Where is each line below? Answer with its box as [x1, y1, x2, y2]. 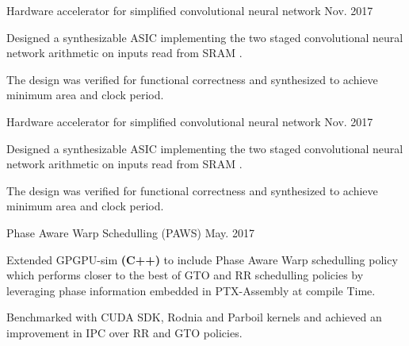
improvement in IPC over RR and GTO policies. [6, 324, 243, 340]
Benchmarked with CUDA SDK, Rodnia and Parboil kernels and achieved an [6, 309, 382, 325]
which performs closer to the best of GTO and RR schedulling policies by [6, 267, 364, 283]
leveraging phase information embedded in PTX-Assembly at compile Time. [6, 282, 376, 298]
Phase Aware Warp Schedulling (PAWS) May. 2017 [6, 224, 254, 240]
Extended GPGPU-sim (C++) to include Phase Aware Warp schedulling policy [6, 251, 398, 267]
